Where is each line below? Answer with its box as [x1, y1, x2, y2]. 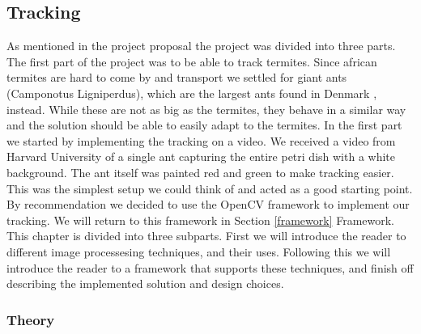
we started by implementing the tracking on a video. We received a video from [6, 132, 396, 149]
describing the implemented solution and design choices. [6, 275, 284, 292]
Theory [6, 309, 55, 329]
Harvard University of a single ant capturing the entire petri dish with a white [6, 148, 395, 165]
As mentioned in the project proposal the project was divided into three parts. [6, 37, 396, 54]
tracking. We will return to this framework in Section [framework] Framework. [6, 211, 394, 228]
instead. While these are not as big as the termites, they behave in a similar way [6, 100, 406, 117]
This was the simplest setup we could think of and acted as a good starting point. [6, 180, 413, 197]
